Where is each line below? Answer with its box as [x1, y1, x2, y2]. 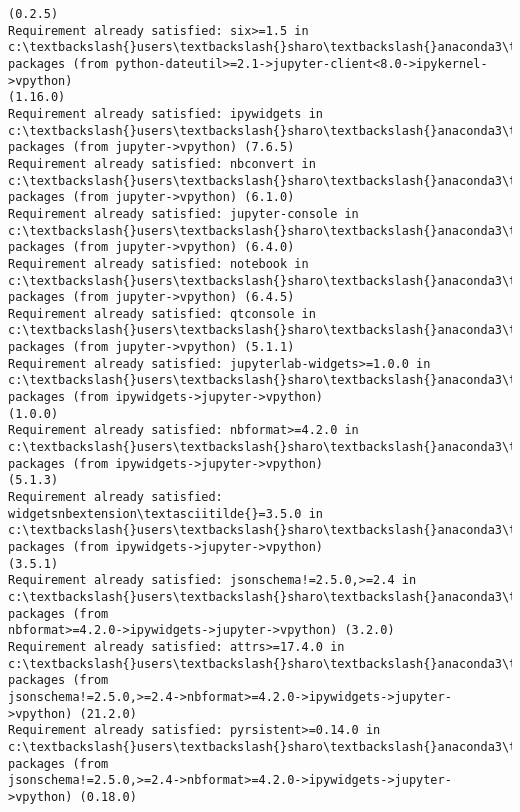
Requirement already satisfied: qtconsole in [8, 306, 316, 321]
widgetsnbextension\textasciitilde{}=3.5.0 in [8, 506, 323, 521]
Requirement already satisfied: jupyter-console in [8, 206, 359, 221]
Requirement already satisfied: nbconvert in [8, 156, 316, 171]
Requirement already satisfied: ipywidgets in [8, 106, 323, 121]
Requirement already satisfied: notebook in [8, 256, 309, 271]
